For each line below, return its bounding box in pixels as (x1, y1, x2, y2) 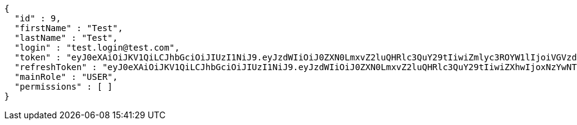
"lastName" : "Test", (14, 33, 118, 43)
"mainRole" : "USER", (14, 72, 118, 82)
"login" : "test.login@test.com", (14, 43, 180, 52)
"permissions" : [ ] (14, 82, 113, 91)
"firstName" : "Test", (14, 23, 123, 33)
